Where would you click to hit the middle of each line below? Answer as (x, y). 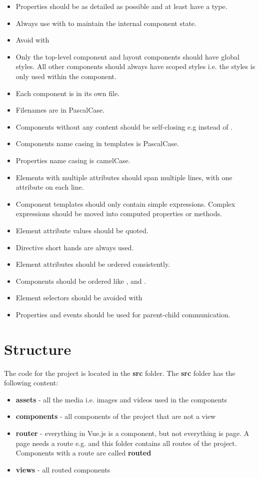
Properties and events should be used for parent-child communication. (123, 314)
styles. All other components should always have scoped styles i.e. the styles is (135, 66)
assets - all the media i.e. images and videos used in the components (121, 399)
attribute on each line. (50, 187)
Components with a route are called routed (83, 453)
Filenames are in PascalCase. (60, 110)
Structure (38, 349)
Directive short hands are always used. (75, 247)
